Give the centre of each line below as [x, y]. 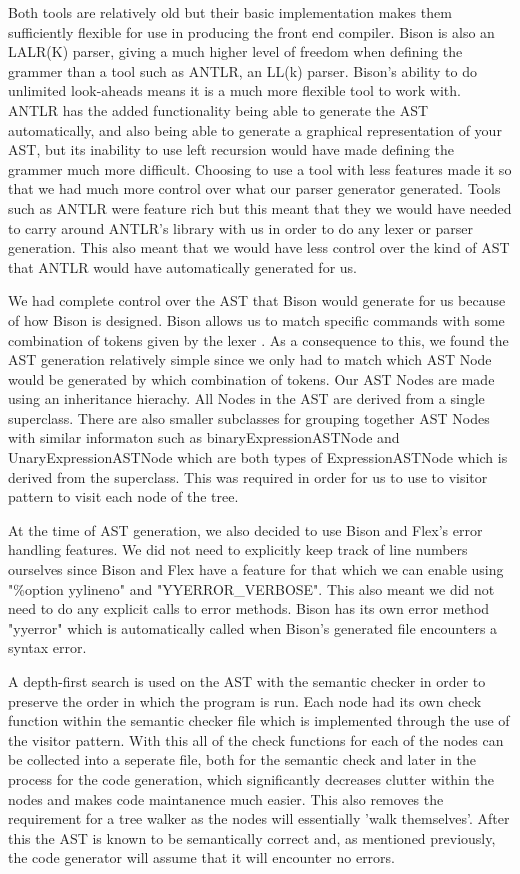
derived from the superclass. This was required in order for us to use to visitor [248, 476]
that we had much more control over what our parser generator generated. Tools [254, 188]
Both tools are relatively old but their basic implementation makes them [230, 12]
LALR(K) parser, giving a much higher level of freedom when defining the [235, 51]
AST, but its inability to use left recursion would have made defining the [231, 149]
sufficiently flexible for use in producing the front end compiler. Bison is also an [251, 31]
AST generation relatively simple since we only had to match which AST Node [250, 359]
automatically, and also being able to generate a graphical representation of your [255, 129]
